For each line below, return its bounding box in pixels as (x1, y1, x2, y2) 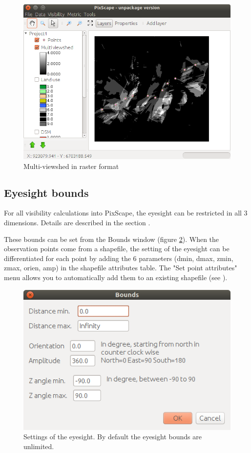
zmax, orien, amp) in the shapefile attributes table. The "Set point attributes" (4, 262, 237, 273)
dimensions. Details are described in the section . (4, 217, 150, 228)
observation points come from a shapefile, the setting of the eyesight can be (4, 243, 230, 254)
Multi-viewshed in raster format (23, 161, 119, 171)
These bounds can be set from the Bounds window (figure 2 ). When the (4, 234, 219, 244)
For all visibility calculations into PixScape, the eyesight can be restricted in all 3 (4, 208, 248, 218)
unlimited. (23, 441, 54, 451)
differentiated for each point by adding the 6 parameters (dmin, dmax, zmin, (4, 253, 233, 263)
